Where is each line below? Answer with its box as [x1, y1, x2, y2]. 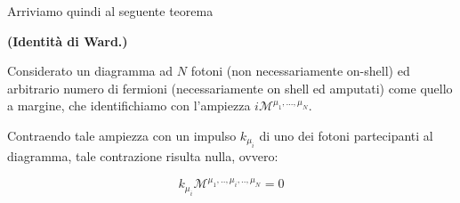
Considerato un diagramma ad [7, 61, 174, 80]
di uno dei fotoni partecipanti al [259, 126, 433, 144]
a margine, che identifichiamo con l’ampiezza [7, 96, 251, 115]
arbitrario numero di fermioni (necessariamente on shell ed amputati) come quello [7, 78, 453, 97]
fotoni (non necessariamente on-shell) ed [190, 61, 410, 80]
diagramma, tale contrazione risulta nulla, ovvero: [7, 147, 278, 166]
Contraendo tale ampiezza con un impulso [7, 126, 237, 144]
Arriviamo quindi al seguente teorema [7, 2, 214, 20]
